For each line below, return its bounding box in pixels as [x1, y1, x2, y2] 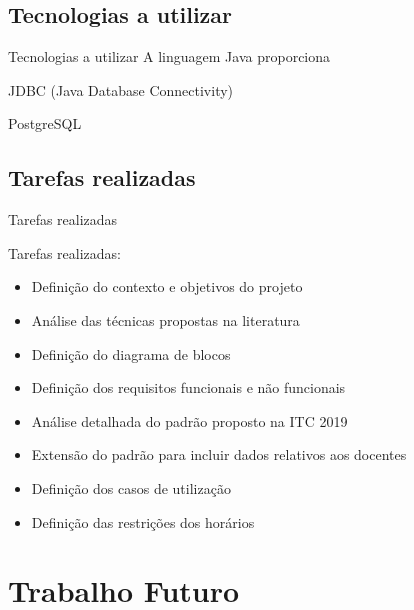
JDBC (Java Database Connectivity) [8, 79, 234, 100]
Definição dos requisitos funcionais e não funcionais [31, 377, 346, 398]
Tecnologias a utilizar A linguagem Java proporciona [8, 46, 331, 67]
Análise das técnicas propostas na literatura [31, 309, 300, 330]
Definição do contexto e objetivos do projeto [31, 276, 303, 297]
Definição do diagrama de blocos [31, 343, 231, 364]
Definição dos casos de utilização [31, 477, 231, 498]
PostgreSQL [8, 113, 82, 134]
